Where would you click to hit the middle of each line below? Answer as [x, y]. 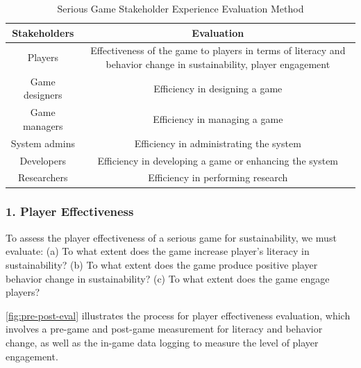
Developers [43, 160]
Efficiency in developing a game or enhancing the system [218, 160]
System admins [43, 143]
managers [43, 125]
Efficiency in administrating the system [218, 143]
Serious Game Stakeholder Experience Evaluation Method [180, 8]
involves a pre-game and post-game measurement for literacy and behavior [164, 329]
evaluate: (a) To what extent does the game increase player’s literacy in [158, 251]
